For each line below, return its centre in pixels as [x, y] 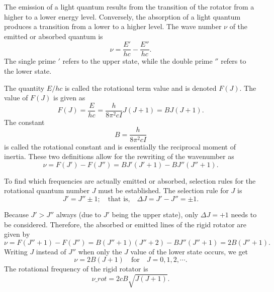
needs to [244, 214]
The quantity [24, 88]
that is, [119, 199]
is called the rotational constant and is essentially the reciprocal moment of [120, 146]
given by [17, 234]
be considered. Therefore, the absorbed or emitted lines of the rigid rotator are [125, 224]
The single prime [30, 61]
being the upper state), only [155, 214]
